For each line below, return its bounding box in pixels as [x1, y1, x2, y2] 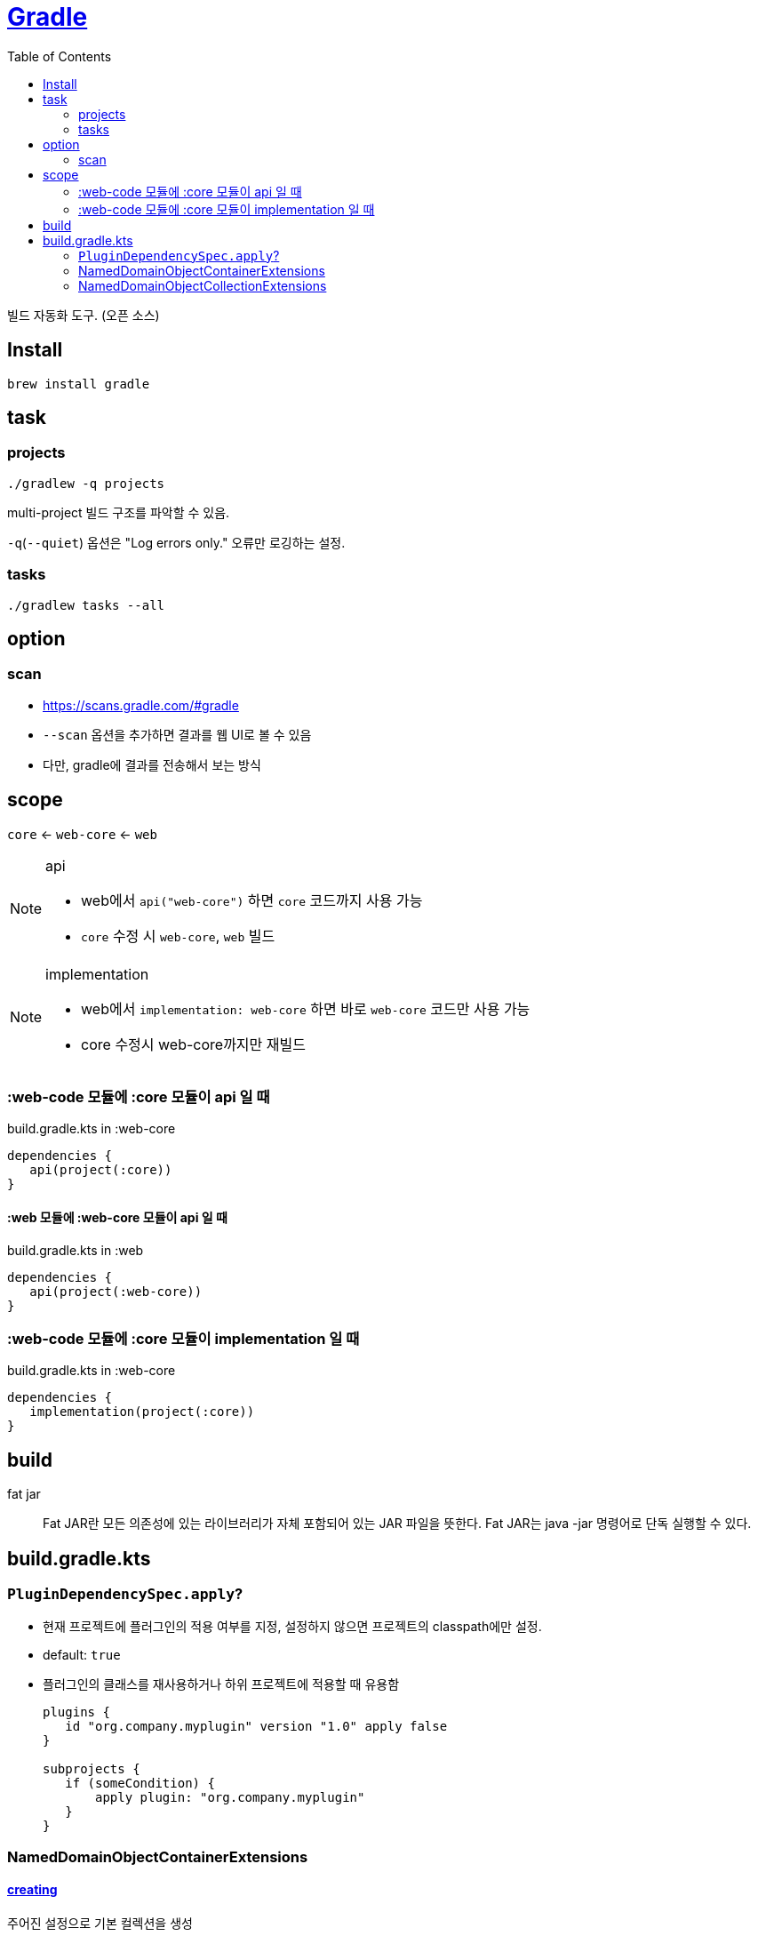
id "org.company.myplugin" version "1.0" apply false [65, 1719, 448, 1734]
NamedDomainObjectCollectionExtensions [78, 277, 327, 293]
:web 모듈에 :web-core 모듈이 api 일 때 [7, 1209, 227, 1225]
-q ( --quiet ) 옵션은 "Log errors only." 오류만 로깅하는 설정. [7, 534, 346, 550]
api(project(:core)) [29, 1163, 172, 1178]
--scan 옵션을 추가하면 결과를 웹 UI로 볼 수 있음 [43, 726, 312, 742]
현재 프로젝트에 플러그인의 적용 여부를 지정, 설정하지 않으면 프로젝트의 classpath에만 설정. [43, 1619, 542, 1635]
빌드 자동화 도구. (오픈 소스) [7, 307, 160, 323]
